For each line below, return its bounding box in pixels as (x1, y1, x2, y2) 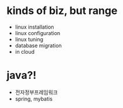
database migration (15, 42, 62, 49)
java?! (6, 69, 37, 82)
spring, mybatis (15, 95, 53, 102)
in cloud (15, 48, 35, 55)
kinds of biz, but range (6, 4, 118, 18)
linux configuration (15, 29, 61, 36)
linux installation (15, 23, 54, 30)
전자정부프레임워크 (15, 89, 58, 96)
